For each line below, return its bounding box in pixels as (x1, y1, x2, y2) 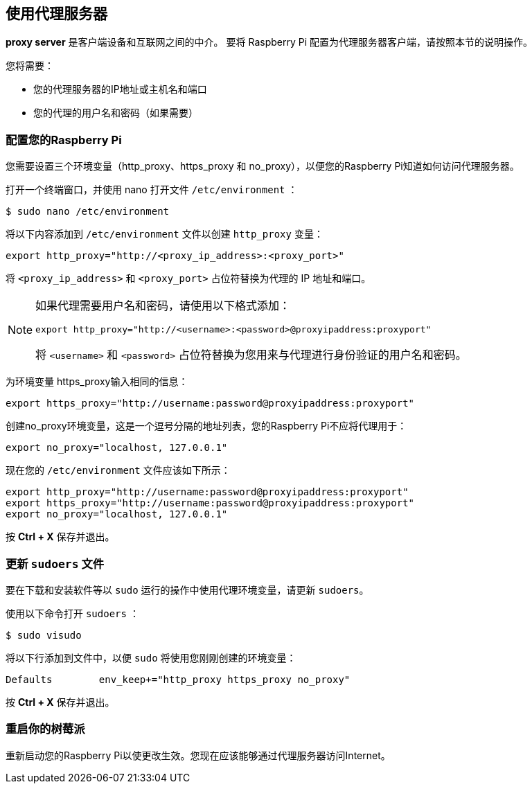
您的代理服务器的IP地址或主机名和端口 (33, 83, 207, 96)
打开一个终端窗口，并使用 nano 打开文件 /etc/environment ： (6, 184, 298, 196)
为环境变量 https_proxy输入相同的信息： (6, 375, 188, 388)
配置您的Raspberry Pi (6, 132, 122, 147)
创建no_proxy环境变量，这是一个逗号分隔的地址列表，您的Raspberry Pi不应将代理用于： (6, 420, 407, 432)
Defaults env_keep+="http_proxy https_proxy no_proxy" (6, 673, 351, 685)
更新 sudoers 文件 (6, 556, 105, 571)
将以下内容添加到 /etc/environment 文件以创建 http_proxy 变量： (6, 228, 323, 240)
